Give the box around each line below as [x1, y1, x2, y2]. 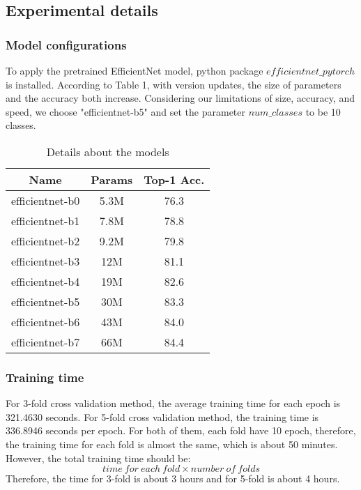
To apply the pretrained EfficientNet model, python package [6, 63, 263, 77]
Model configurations [6, 36, 127, 53]
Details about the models [46, 143, 169, 160]
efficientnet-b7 [11, 333, 80, 350]
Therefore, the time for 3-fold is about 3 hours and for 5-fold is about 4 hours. [6, 471, 340, 486]
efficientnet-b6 [11, 313, 80, 330]
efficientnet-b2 [11, 232, 80, 249]
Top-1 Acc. [144, 171, 205, 187]
